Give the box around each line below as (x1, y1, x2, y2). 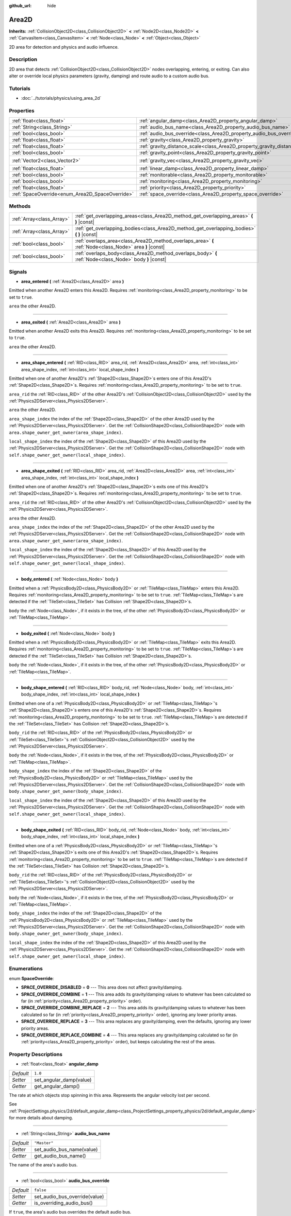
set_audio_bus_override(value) (34, 1193, 104, 1200)
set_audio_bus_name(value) (34, 1146, 98, 1153)
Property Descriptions (9, 1051, 63, 1058)
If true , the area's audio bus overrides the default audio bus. (9, 1209, 131, 1215)
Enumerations (9, 966, 43, 972)
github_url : (9, 3, 32, 8)
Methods (9, 202, 31, 209)
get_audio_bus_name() (34, 1152, 86, 1159)
